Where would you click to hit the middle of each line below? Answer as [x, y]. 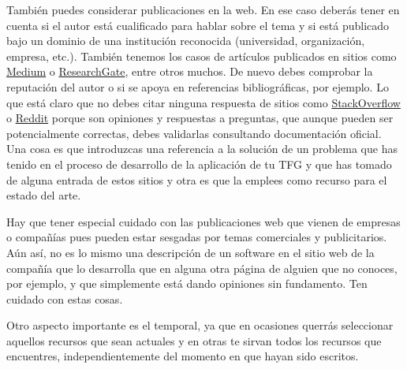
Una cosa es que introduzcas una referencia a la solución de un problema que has [202, 149]
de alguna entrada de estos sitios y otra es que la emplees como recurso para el [197, 179]
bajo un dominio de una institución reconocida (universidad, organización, [186, 41]
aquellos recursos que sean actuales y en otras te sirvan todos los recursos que [194, 340]
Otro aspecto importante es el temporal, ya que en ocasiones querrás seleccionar [200, 325]
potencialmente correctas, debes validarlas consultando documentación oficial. [194, 133]
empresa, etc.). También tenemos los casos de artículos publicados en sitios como [202, 56]
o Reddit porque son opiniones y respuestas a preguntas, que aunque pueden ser [200, 118]
